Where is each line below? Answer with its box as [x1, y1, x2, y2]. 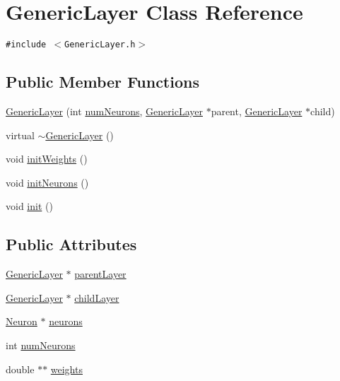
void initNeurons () [6, 175, 89, 189]
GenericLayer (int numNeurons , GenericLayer [6, 103, 203, 118]
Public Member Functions [6, 71, 199, 93]
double [6, 361, 35, 376]
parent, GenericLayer [211, 103, 303, 118]
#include [6, 40, 47, 50]
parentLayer [74, 266, 127, 281]
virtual [6, 127, 35, 142]
